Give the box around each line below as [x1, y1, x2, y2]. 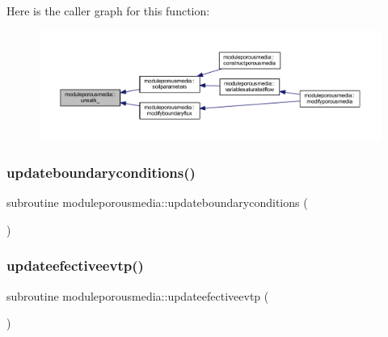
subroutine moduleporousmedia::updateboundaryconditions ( [6, 194, 308, 211]
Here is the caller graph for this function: [6, 2, 210, 19]
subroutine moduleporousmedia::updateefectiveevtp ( [6, 287, 269, 304]
